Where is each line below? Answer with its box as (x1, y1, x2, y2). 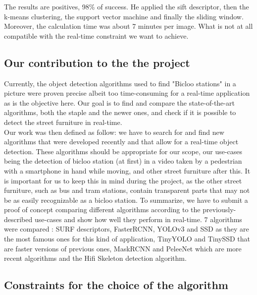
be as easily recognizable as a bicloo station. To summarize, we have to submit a (4, 194, 248, 205)
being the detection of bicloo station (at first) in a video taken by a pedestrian (4, 156, 242, 166)
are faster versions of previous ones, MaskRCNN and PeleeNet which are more (4, 243, 242, 253)
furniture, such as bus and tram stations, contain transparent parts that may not (4, 185, 250, 195)
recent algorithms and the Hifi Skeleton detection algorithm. (4, 253, 187, 263)
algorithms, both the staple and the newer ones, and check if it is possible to (4, 107, 236, 118)
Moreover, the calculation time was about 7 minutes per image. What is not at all (4, 21, 253, 31)
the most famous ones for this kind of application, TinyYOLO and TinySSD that (4, 234, 251, 244)
